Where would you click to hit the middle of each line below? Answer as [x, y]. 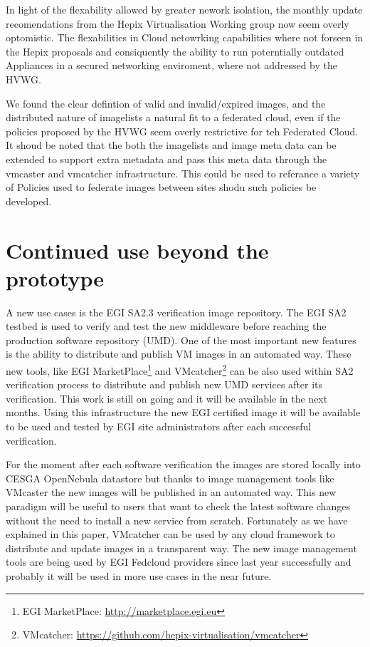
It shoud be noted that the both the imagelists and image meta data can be [171, 145]
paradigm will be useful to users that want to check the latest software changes [178, 506]
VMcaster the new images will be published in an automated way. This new [171, 492]
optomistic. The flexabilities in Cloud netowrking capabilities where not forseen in [185, 37]
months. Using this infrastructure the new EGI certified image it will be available [183, 412]
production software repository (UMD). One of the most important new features [181, 340]
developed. [29, 201]
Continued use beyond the [137, 250]
